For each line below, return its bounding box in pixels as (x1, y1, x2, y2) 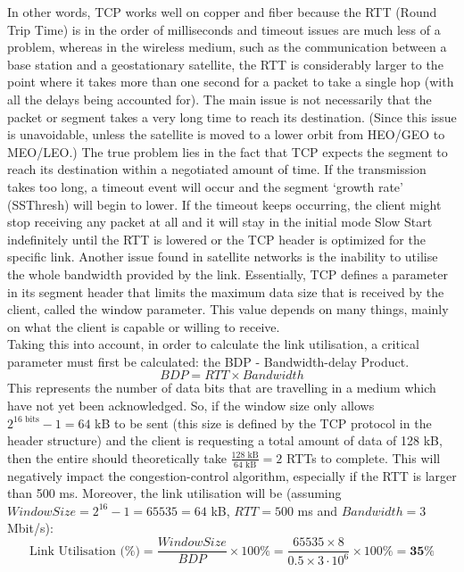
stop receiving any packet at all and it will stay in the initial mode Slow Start (7, 212, 433, 231)
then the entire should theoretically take (7, 448, 227, 467)
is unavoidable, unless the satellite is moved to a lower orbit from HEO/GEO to (7, 125, 445, 144)
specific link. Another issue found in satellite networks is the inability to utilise (7, 247, 438, 266)
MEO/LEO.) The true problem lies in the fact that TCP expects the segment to (7, 142, 448, 161)
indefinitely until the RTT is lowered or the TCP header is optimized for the (7, 229, 426, 248)
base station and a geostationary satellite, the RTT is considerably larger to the (7, 54, 443, 73)
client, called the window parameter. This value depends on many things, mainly (7, 300, 449, 319)
